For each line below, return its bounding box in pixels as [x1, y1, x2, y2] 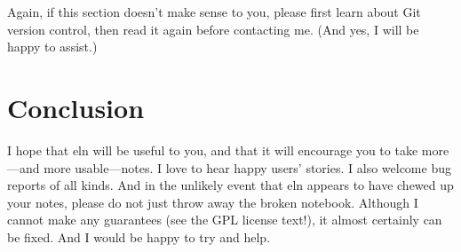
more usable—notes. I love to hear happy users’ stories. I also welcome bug [44, 158, 451, 177]
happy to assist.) [7, 37, 98, 56]
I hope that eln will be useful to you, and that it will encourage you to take [7, 140, 418, 159]
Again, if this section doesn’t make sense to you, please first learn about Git [7, 3, 421, 20]
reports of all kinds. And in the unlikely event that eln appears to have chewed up [7, 176, 454, 194]
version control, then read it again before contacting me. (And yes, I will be [7, 20, 419, 38]
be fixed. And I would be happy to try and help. [7, 227, 271, 246]
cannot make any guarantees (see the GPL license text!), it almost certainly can [7, 210, 442, 229]
